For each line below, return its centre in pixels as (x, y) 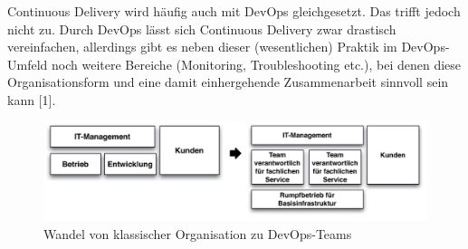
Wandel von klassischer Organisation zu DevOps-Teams (198, 233)
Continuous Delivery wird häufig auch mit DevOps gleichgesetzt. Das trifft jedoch (234, 11)
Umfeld (28, 64)
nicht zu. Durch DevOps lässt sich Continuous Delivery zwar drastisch (202, 29)
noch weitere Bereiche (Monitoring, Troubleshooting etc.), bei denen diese (256, 64)
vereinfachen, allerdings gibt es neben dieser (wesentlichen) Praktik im (202, 47)
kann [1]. (32, 99)
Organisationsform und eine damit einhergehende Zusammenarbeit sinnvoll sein (228, 82)
